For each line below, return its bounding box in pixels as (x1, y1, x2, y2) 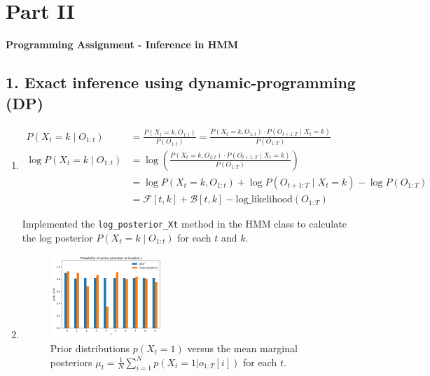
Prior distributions (50, 340, 130, 355)
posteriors (50, 354, 92, 369)
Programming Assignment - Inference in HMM (6, 37, 238, 52)
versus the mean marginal (187, 340, 298, 355)
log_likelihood (235, 195, 293, 205)
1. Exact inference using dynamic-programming (6, 71, 356, 93)
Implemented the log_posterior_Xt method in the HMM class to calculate (22, 216, 347, 231)
